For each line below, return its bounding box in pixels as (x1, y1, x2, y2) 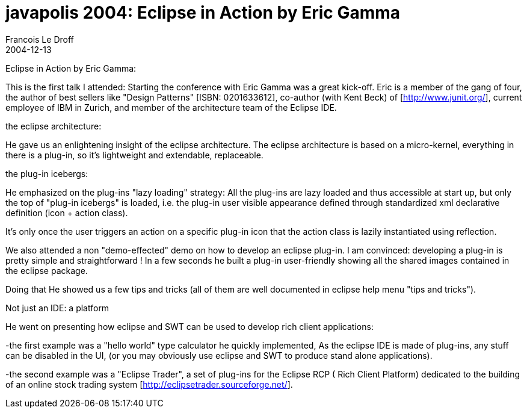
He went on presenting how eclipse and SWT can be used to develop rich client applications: (5, 321, 374, 332)
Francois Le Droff (5, 34, 74, 45)
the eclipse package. (5, 265, 88, 276)
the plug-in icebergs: (5, 168, 88, 179)
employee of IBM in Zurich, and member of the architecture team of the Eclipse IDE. (5, 102, 337, 113)
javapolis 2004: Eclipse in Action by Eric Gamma (5, 2, 401, 23)
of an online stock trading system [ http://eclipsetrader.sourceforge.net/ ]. (5, 379, 293, 390)
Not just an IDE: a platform (5, 302, 109, 313)
